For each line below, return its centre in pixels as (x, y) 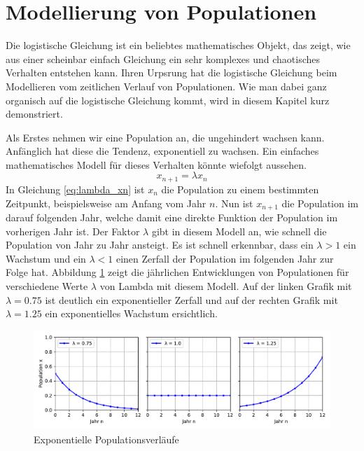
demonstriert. (34, 114)
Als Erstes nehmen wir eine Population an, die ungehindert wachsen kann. (165, 137)
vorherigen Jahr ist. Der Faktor (73, 231)
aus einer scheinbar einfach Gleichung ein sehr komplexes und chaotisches (163, 58)
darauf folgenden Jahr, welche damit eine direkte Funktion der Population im (172, 217)
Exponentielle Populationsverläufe (106, 439)
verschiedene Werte (47, 285)
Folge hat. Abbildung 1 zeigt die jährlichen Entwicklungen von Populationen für (177, 272)
